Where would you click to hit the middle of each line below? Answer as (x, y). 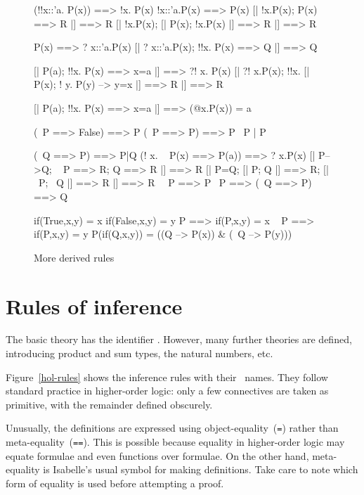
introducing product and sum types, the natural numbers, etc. (139, 353)
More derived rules (74, 257)
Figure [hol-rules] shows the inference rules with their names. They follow (167, 377)
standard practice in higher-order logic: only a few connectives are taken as (167, 391)
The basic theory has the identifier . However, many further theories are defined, (179, 339)
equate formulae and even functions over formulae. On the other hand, (157, 455)
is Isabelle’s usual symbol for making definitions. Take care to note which (201, 469)
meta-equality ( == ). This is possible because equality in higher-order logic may (175, 442)
